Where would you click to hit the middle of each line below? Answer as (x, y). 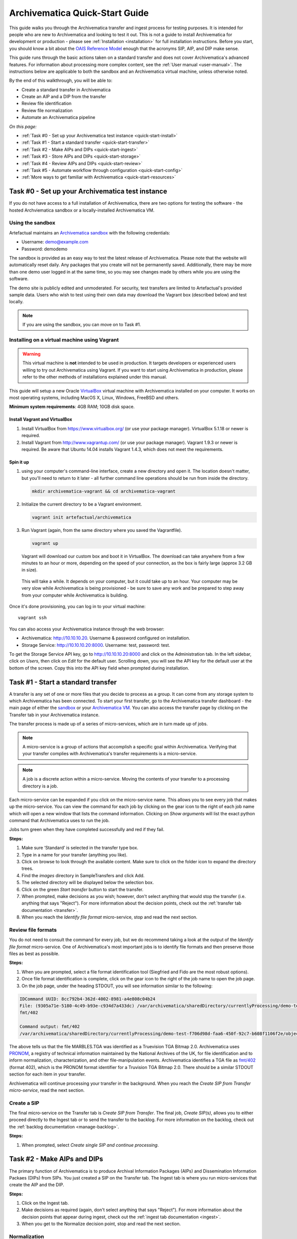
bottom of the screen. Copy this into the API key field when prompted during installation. (99, 668)
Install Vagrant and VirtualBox (41, 419)
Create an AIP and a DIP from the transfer (64, 97)
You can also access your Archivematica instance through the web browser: (87, 629)
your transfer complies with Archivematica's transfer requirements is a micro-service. (110, 754)
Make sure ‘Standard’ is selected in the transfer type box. (80, 848)
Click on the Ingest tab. (45, 1203)
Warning (31, 354)
